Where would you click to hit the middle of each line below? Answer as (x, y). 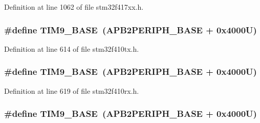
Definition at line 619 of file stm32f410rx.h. (72, 90)
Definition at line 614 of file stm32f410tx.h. (72, 48)
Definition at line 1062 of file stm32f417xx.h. (74, 7)
